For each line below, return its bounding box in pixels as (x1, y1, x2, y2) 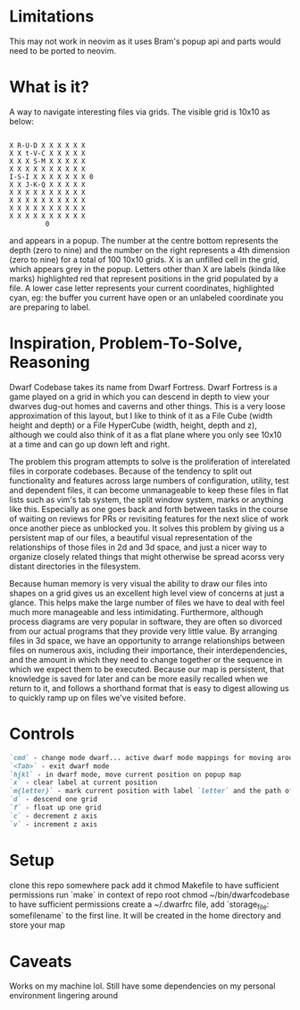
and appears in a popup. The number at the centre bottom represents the (9, 235, 279, 245)
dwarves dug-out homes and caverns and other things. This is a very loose (9, 400, 286, 411)
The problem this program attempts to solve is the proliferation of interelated (9, 456, 291, 466)
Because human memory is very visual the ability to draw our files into (9, 578, 268, 588)
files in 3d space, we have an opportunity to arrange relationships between (9, 635, 286, 646)
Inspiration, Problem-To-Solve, (9, 333, 243, 354)
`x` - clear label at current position (9, 778, 158, 787)
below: (9, 116, 34, 126)
